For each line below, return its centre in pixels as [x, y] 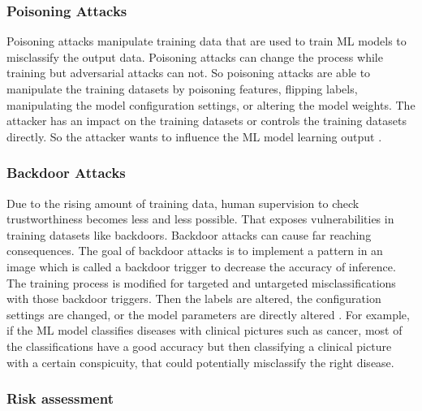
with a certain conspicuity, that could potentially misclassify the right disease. [200, 362]
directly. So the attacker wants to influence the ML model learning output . [194, 136]
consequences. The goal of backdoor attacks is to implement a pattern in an [195, 251]
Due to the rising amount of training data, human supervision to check [183, 203]
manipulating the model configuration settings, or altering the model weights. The [211, 104]
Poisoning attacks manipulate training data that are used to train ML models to [207, 41]
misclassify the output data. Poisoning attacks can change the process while [195, 56]
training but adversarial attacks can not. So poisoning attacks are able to [189, 73]
